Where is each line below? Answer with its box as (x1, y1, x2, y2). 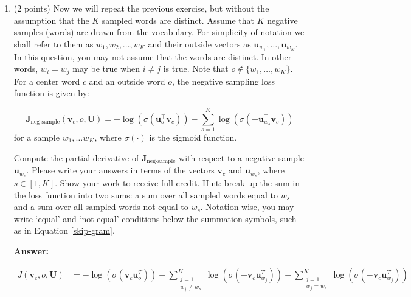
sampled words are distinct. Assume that (102, 13, 254, 26)
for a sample (13, 131, 60, 143)
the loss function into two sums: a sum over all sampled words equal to (13, 188, 278, 201)
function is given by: (13, 86, 89, 99)
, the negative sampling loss (172, 74, 275, 87)
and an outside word (89, 74, 165, 87)
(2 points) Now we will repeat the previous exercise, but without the (13, 2, 269, 14)
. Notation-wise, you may (200, 200, 294, 213)
